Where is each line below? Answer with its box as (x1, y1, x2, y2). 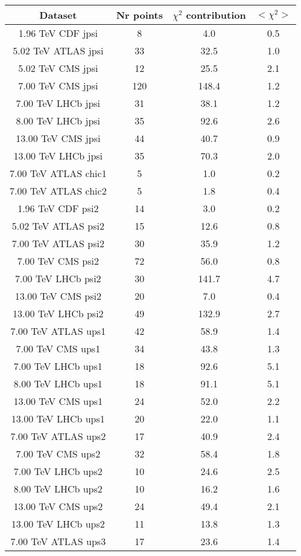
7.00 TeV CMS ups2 (16, 447, 101, 461)
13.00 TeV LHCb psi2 (13, 306, 104, 320)
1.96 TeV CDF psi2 (17, 201, 99, 215)
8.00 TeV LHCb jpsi (16, 114, 101, 128)
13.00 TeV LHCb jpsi (13, 149, 103, 163)
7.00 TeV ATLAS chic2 (10, 184, 107, 198)
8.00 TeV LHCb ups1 (13, 377, 103, 390)
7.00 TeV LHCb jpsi (16, 96, 101, 110)
